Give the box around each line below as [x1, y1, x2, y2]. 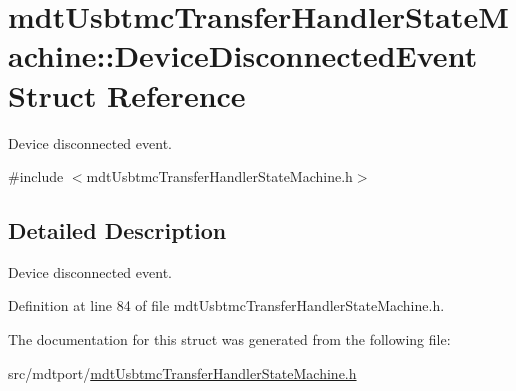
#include [8, 166, 64, 187]
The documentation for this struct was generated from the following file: [8, 329, 451, 350]
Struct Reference [8, 74, 246, 115]
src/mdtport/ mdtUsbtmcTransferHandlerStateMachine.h [8, 362, 357, 383]
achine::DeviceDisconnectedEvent [8, 35, 478, 76]
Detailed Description [8, 215, 227, 246]
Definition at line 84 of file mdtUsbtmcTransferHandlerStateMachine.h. [8, 295, 445, 316]
